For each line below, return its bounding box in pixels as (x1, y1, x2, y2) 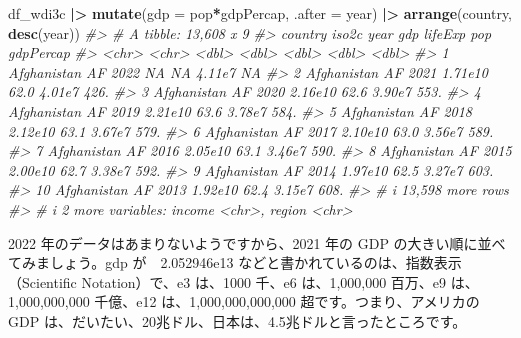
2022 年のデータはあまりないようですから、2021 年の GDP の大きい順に (8, 232, 478, 253)
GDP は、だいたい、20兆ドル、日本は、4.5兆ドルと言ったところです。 (8, 310, 467, 331)
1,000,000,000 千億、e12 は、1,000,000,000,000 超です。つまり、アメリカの (8, 291, 480, 312)
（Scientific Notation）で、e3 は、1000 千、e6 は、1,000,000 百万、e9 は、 (8, 271, 479, 292)
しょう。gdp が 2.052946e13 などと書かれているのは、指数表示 (49, 252, 462, 273)
